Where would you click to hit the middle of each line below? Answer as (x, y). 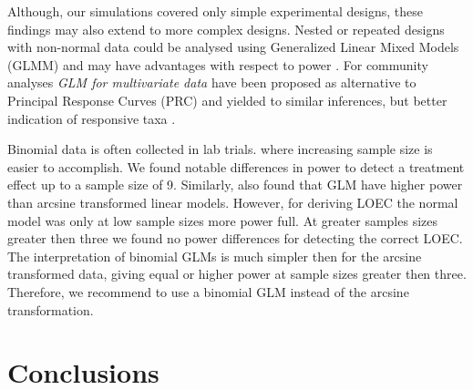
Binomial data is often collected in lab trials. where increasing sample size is (220, 149)
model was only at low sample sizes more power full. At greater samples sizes (222, 220)
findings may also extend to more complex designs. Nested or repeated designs (226, 29)
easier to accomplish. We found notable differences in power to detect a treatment (236, 166)
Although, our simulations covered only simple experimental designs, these (215, 11)
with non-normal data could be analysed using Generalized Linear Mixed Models (233, 47)
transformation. (51, 309)
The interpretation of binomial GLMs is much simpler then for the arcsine (215, 256)
